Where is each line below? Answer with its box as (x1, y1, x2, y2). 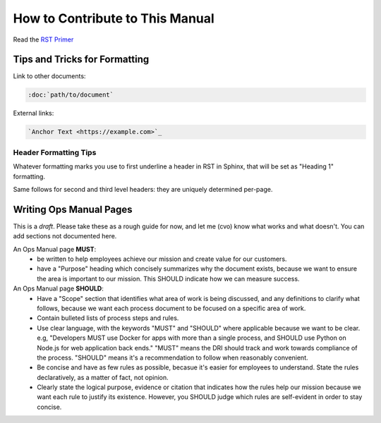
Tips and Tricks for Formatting (13, 54, 150, 66)
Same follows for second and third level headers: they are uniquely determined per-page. (13, 185, 273, 193)
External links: (13, 109, 54, 118)
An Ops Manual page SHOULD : (13, 284, 104, 293)
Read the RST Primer (13, 35, 74, 44)
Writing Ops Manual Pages (13, 203, 133, 215)
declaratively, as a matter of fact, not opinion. (37, 373, 169, 381)
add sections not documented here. (13, 232, 117, 240)
